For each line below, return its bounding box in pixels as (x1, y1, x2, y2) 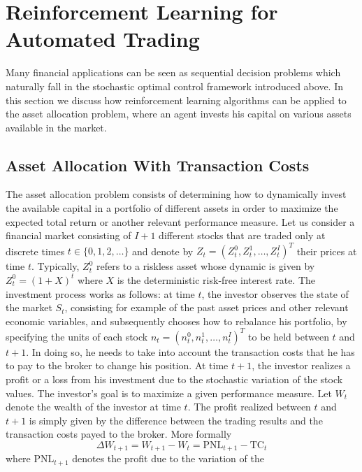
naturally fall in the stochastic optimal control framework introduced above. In (6, 78, 343, 93)
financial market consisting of (6, 228, 131, 243)
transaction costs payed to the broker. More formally (6, 427, 232, 441)
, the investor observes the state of (201, 286, 349, 301)
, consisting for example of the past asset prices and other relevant (64, 300, 349, 315)
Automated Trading (6, 24, 200, 53)
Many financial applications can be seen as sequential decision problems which (6, 65, 341, 80)
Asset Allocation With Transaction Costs (6, 154, 310, 176)
